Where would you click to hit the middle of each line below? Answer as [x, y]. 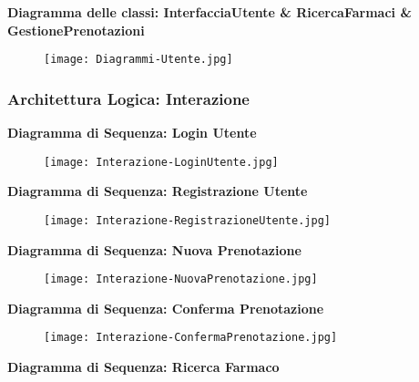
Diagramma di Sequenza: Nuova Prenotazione [154, 249]
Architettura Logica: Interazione [128, 98]
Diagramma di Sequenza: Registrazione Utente [158, 191]
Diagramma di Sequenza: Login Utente [132, 133]
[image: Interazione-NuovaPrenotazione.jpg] [181, 279]
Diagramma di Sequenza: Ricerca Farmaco [143, 367]
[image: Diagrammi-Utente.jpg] [138, 60]
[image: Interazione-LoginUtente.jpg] [161, 162]
